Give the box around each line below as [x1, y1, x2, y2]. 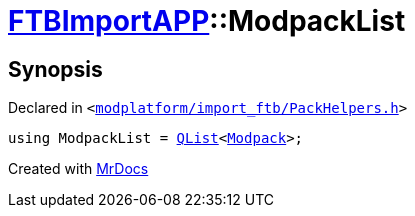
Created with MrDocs [8, 160, 149, 178]
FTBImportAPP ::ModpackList [8, 4, 406, 38]
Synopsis [8, 56, 103, 82]
